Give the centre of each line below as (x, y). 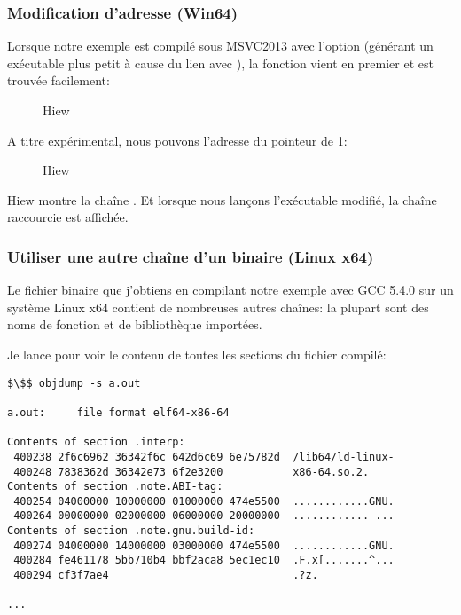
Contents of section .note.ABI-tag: (115, 487)
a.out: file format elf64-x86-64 (118, 412)
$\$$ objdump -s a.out (74, 383)
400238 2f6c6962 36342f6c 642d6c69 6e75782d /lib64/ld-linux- (204, 457)
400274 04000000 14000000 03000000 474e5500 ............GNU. (204, 545)
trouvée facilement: (59, 80)
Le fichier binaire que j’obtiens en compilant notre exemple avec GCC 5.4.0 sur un (230, 290)
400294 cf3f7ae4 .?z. (166, 576)
